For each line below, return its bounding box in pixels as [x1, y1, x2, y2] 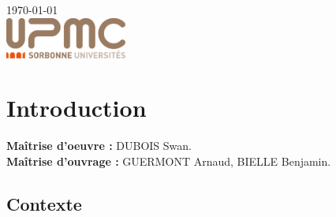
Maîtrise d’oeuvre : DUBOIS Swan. [6, 137, 192, 154]
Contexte [6, 191, 82, 215]
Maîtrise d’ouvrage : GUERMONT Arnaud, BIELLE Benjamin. [6, 152, 331, 169]
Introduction [6, 92, 147, 124]
